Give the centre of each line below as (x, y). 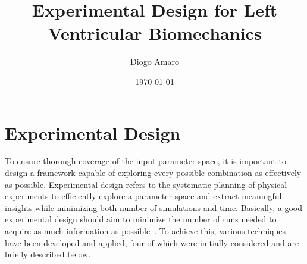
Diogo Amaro (155, 62)
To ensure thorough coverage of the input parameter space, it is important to (145, 161)
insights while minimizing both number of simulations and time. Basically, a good (153, 207)
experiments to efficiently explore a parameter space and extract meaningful (143, 196)
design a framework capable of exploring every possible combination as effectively (153, 173)
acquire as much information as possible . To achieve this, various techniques (145, 231)
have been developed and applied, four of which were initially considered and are (152, 242)
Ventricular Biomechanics (155, 33)
